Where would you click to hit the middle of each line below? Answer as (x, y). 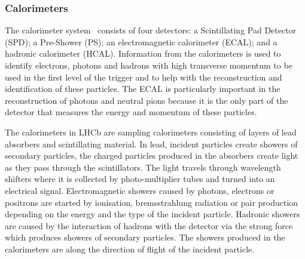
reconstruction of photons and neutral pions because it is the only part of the (147, 100)
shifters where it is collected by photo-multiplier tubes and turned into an (140, 179)
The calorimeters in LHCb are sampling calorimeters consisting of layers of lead (151, 132)
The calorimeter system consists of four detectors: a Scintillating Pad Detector (151, 30)
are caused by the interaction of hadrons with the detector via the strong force (149, 225)
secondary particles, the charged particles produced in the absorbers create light (152, 155)
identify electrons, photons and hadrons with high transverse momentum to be (149, 65)
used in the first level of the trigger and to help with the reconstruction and (144, 77)
